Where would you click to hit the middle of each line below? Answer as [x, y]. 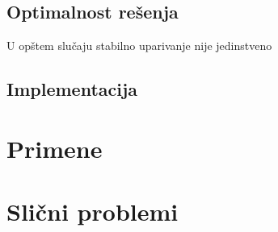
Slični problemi [93, 211]
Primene [55, 148]
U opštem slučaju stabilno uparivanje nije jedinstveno [139, 46]
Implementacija [72, 89]
